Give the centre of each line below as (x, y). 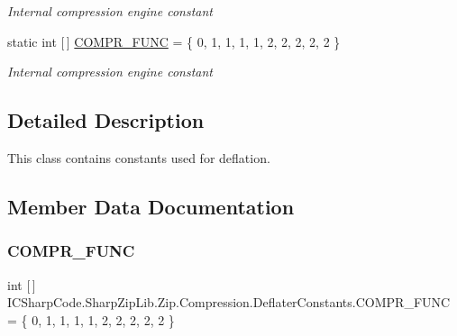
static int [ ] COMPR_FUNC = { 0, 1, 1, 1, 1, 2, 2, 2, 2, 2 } (174, 41)
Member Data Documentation (151, 206)
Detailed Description (106, 120)
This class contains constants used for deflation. (139, 157)
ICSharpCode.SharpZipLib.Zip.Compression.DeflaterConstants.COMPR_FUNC (229, 302)
